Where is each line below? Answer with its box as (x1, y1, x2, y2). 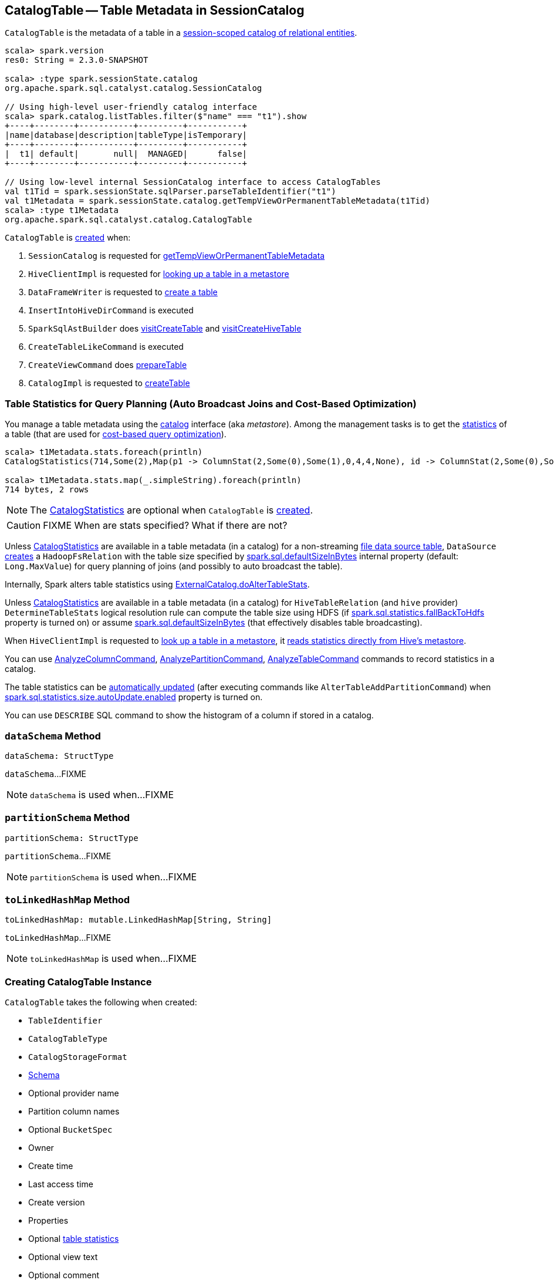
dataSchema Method (5, 730, 101, 742)
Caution (6, 519, 41, 532)
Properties (28, 1215, 69, 1226)
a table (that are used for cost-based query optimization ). (5, 429, 227, 440)
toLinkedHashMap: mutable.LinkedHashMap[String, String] (5, 915, 272, 925)
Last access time (28, 1179, 93, 1190)
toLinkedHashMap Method (5, 894, 130, 906)
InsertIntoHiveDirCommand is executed (28, 305, 194, 316)
